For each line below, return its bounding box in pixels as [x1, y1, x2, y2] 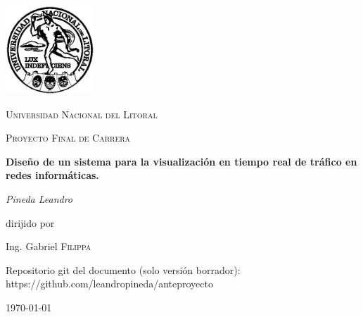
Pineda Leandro [6, 191, 73, 206]
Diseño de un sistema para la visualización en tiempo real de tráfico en [6, 154, 357, 168]
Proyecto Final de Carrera [6, 130, 131, 145]
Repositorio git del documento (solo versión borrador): [6, 262, 241, 277]
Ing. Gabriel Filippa [6, 239, 91, 254]
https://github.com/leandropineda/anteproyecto [6, 276, 213, 291]
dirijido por [6, 215, 55, 230]
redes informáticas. [6, 168, 99, 182]
